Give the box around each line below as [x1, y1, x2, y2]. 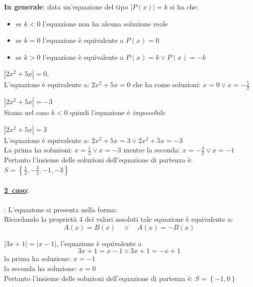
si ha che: [170, 1, 199, 11]
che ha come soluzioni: [133, 79, 201, 90]
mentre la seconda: [123, 144, 180, 155]
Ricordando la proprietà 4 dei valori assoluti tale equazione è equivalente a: [4, 214, 233, 224]
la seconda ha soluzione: [4, 263, 77, 273]
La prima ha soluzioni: [4, 144, 73, 155]
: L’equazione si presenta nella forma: [4, 204, 117, 214]
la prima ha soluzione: [4, 253, 71, 264]
